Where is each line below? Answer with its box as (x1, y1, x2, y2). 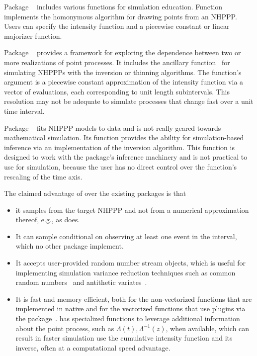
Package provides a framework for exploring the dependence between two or (4, 47, 241, 58)
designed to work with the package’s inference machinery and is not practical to (4, 152, 248, 162)
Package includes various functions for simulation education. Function (4, 1, 223, 11)
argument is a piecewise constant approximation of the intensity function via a (4, 77, 244, 87)
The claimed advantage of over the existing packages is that (4, 188, 186, 198)
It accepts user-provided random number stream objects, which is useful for (15, 258, 246, 268)
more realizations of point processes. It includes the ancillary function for (4, 57, 230, 67)
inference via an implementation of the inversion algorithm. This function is (4, 142, 235, 152)
